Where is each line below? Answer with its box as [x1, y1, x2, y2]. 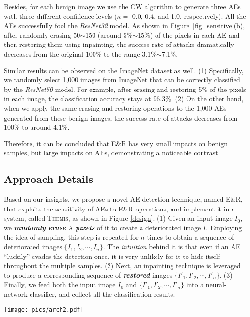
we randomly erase [4, 222, 66, 232]
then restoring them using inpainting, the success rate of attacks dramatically [4, 39, 234, 49]
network [4, 289, 28, 299]
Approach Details [4, 171, 94, 186]
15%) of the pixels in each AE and [138, 30, 240, 40]
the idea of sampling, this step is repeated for [4, 232, 139, 242]
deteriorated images [4, 242, 62, 252]
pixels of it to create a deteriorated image [75, 222, 201, 232]
